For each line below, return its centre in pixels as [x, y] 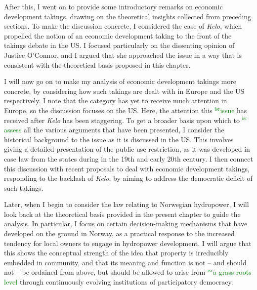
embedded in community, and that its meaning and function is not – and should [125, 262]
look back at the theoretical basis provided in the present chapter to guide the [122, 214]
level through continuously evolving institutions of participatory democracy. [119, 282]
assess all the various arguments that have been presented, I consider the [114, 130]
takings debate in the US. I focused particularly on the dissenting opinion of [119, 45]
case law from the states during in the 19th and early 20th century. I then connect [128, 158]
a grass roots [232, 272]
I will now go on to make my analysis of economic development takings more [120, 81]
